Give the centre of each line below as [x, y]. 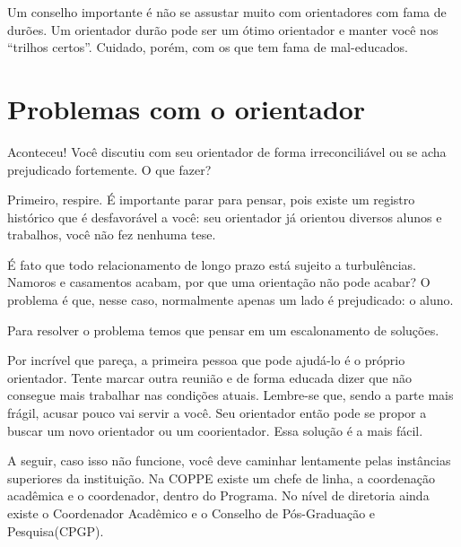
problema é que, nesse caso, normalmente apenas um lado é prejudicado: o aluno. [230, 300]
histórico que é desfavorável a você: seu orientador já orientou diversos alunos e [225, 217]
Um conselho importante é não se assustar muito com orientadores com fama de [227, 12]
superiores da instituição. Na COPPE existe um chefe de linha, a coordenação [222, 478]
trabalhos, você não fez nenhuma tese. [112, 234]
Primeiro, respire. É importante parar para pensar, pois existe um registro [211, 200]
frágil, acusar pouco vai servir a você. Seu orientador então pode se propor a [217, 413]
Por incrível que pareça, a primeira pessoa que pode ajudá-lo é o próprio [206, 360]
